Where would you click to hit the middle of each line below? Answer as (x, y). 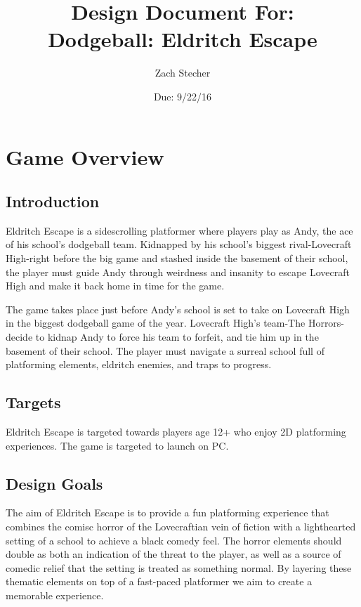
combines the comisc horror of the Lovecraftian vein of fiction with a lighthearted (181, 527)
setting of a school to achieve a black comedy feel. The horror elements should (174, 540)
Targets (33, 402)
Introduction (53, 201)
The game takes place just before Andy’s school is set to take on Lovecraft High (178, 309)
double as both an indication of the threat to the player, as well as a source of (173, 554)
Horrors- (326, 323)
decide (19, 337)
